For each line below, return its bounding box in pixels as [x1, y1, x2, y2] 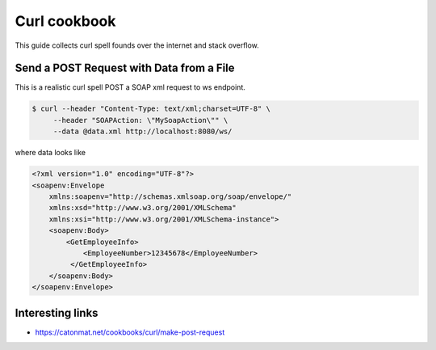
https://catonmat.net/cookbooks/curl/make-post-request [35, 327, 225, 337]
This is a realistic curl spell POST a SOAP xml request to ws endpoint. [15, 82, 246, 92]
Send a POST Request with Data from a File [15, 61, 235, 75]
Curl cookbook [15, 12, 116, 30]
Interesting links [15, 306, 99, 319]
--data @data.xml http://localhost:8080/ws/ [52, 127, 233, 137]
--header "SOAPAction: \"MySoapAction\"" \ [52, 116, 228, 124]
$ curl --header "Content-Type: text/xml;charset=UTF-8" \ [31, 104, 270, 113]
